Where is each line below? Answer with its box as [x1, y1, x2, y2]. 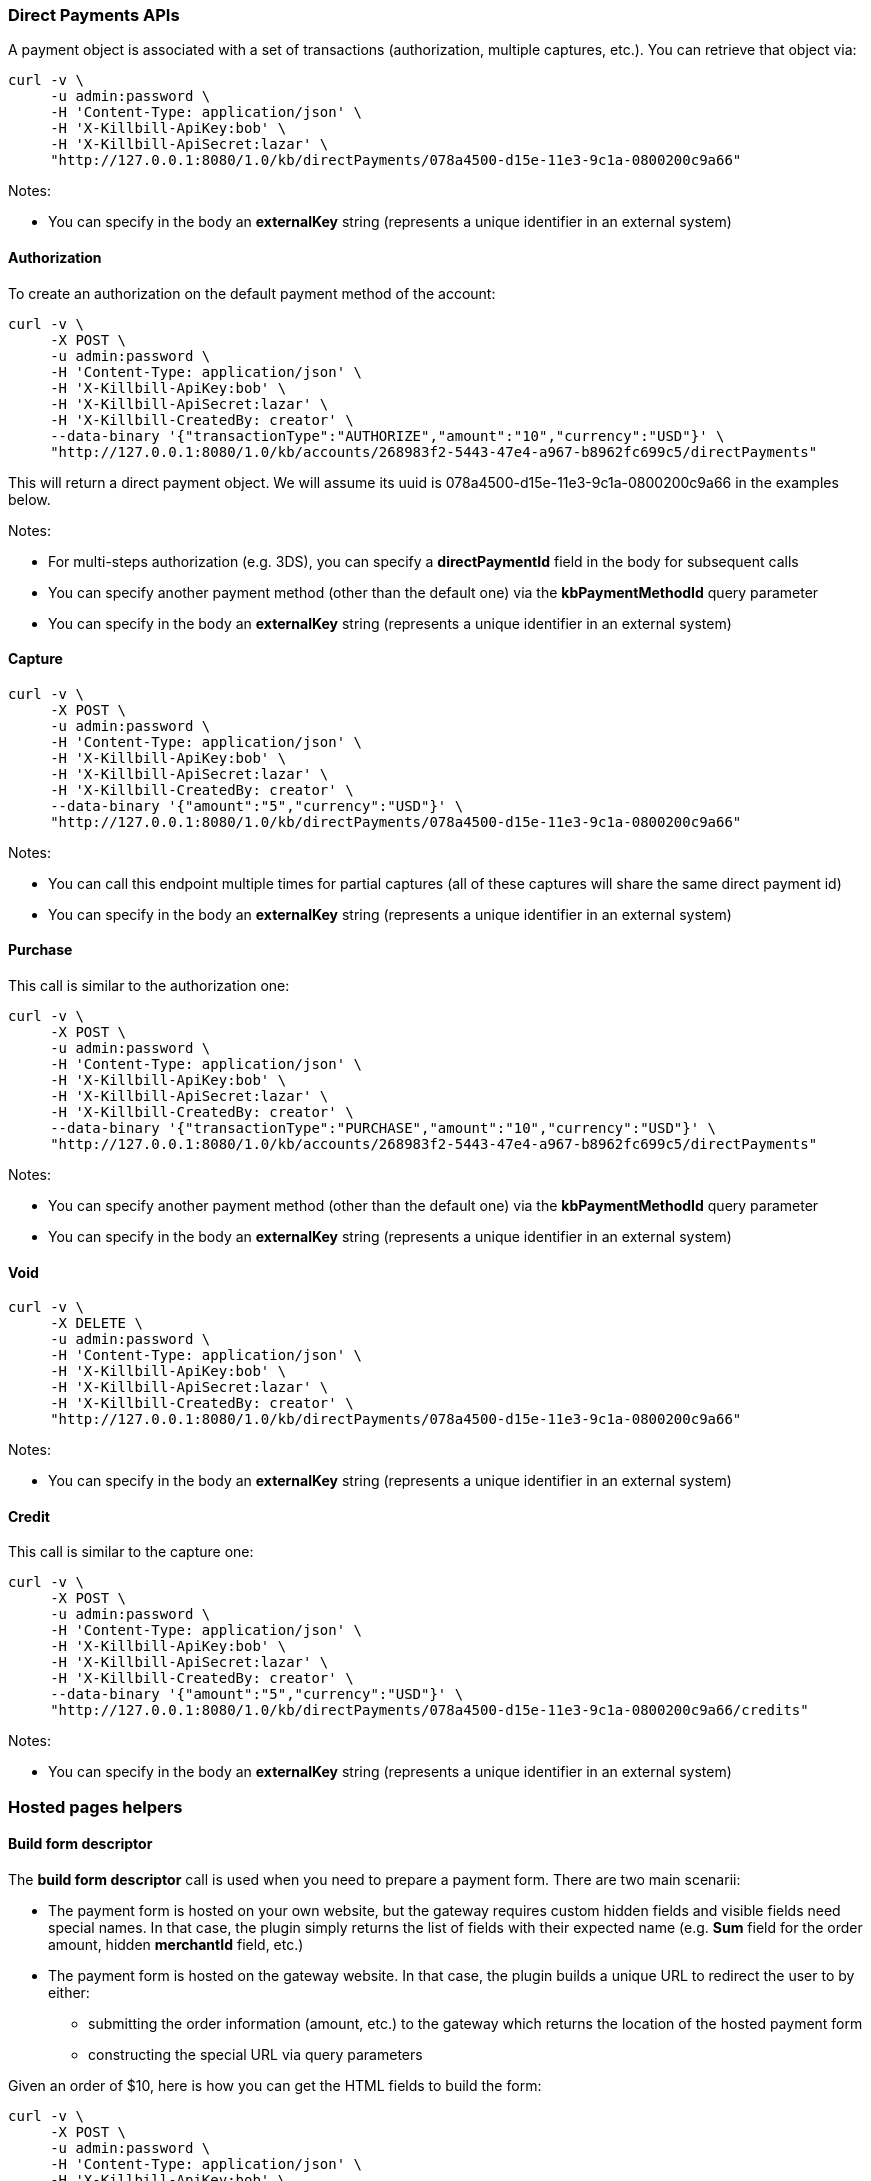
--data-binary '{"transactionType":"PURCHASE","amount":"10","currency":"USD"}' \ [50, 1120, 717, 1137]
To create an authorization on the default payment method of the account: [8, 284, 496, 302]
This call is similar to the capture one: [8, 1543, 254, 1561]
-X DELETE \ [50, 1315, 143, 1332]
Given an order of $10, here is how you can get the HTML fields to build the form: [8, 2077, 542, 2095]
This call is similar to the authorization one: [8, 977, 290, 995]
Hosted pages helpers [8, 1796, 183, 1817]
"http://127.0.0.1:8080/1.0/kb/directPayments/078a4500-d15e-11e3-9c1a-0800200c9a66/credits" [50, 1702, 809, 1719]
